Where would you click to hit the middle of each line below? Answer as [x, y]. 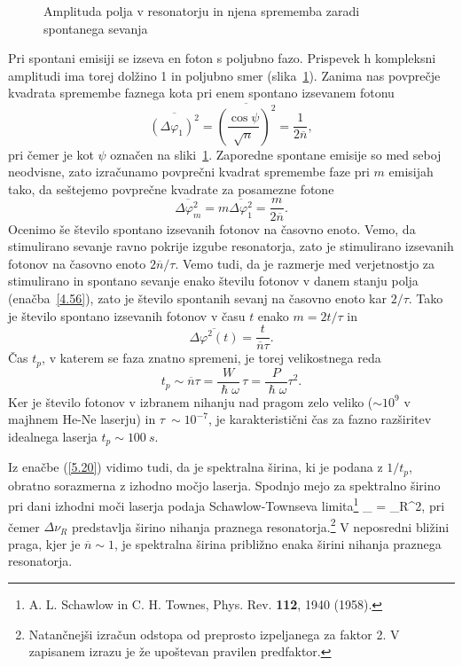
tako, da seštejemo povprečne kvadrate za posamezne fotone [171, 188]
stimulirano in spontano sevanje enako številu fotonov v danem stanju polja [213, 281]
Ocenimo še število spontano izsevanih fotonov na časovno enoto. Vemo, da [212, 228]
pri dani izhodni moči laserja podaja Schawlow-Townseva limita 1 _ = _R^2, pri [227, 505]
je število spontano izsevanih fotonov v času [127, 315]
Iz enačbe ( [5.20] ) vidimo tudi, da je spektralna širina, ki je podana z [196, 467]
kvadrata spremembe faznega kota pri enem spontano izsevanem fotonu [201, 93]
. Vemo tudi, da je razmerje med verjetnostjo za [305, 263]
